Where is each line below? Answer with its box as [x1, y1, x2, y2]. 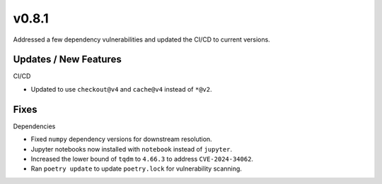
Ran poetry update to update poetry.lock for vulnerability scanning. [30, 164, 242, 173]
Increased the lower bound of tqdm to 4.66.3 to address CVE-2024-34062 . [30, 154, 254, 163]
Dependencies [13, 122, 56, 130]
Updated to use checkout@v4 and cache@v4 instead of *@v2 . [30, 85, 212, 93]
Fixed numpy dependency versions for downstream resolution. [30, 135, 212, 144]
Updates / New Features [13, 54, 122, 66]
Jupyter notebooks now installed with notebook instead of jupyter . [30, 145, 233, 153]
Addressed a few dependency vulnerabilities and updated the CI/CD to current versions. [13, 35, 270, 44]
